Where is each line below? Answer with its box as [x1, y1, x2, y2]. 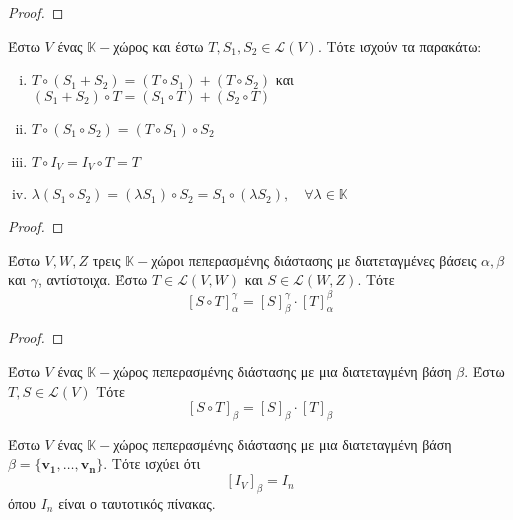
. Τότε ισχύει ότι [103, 453, 201, 474]
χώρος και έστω [113, 35, 204, 56]
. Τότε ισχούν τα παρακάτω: [317, 35, 482, 56]
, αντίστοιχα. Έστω [37, 269, 148, 290]
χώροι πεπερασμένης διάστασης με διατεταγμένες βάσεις [151, 249, 477, 270]
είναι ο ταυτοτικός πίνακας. [58, 492, 216, 513]
